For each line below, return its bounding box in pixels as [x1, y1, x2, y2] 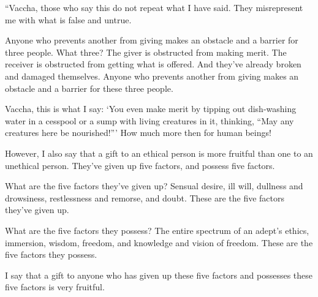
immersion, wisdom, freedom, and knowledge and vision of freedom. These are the [5, 236, 313, 249]
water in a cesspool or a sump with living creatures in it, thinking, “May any [5, 114, 294, 127]
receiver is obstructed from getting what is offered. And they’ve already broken [5, 58, 301, 70]
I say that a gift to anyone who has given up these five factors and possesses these [5, 268, 313, 281]
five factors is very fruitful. [5, 280, 105, 293]
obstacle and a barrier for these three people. [5, 81, 173, 94]
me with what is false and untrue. [5, 13, 132, 26]
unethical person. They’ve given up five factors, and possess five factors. [5, 159, 275, 171]
